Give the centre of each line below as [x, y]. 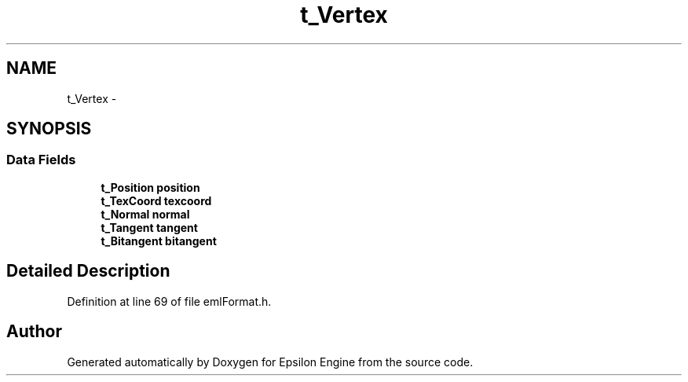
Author [34, 332]
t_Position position [150, 187]
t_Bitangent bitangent [159, 241]
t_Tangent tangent [149, 227]
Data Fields [41, 160]
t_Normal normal [145, 214]
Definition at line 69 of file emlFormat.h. [169, 301]
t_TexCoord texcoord [156, 200]
